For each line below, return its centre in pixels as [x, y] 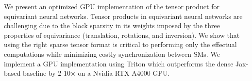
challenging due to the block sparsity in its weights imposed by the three [112, 25]
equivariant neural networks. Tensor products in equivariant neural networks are [123, 16]
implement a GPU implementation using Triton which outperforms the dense [119, 63]
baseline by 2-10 [47, 73]
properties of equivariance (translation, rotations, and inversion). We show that [122, 35]
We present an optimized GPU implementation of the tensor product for [112, 6]
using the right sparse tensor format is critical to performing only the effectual [120, 44]
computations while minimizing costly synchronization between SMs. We [112, 54]
